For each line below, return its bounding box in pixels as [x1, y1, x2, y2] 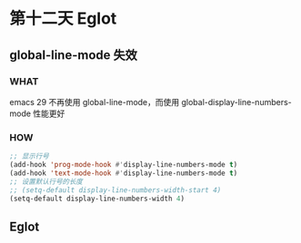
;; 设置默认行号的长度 [9, 177, 84, 186]
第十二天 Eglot [9, 8, 117, 29]
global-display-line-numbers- [181, 96, 293, 107]
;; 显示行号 [9, 151, 50, 161]
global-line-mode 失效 [9, 47, 138, 63]
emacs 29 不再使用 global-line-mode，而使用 [9, 96, 180, 107]
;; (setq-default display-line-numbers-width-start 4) [9, 185, 222, 195]
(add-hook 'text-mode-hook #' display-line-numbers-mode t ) [9, 169, 238, 178]
